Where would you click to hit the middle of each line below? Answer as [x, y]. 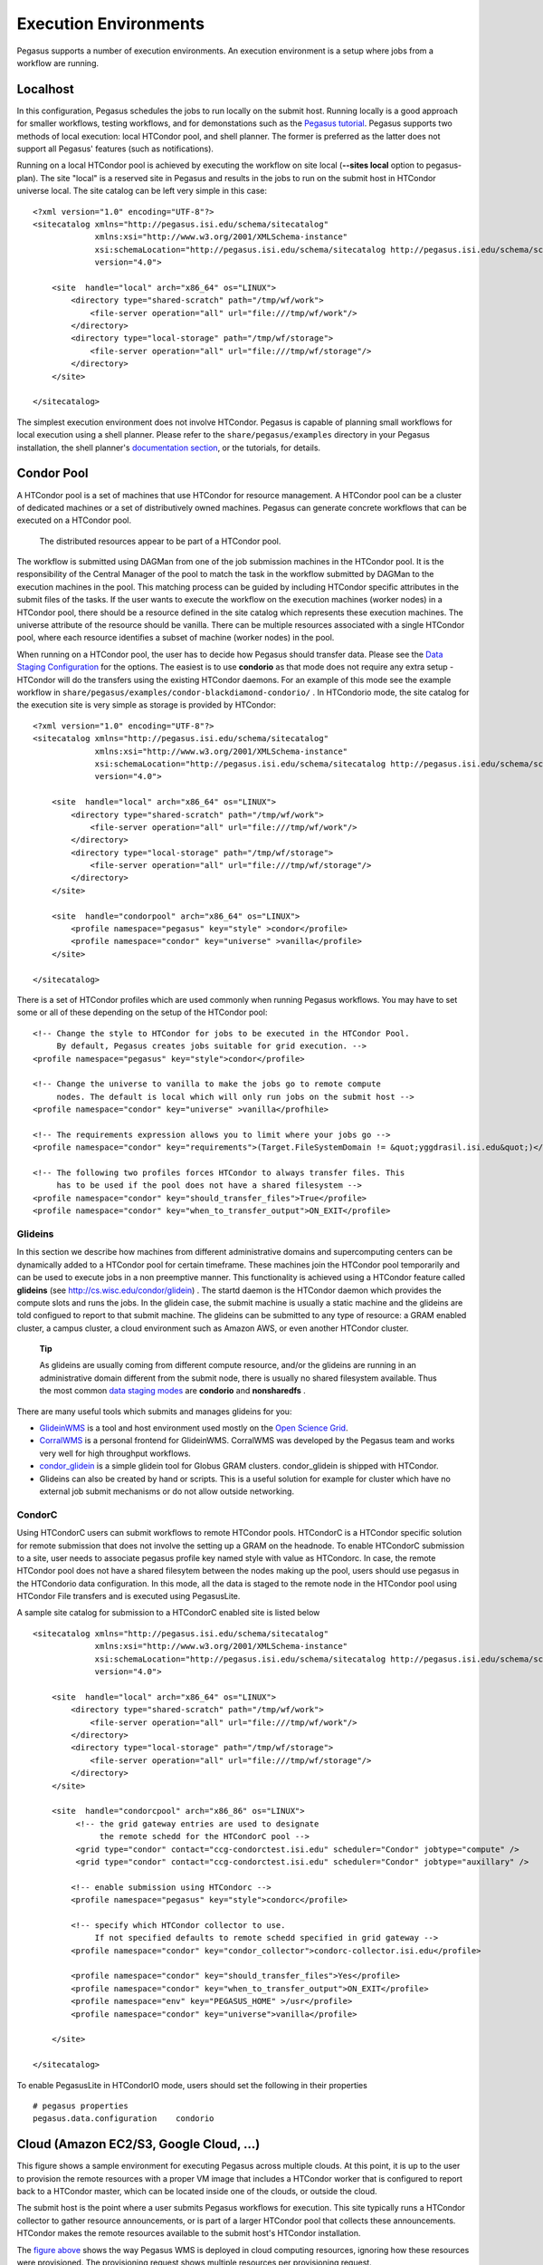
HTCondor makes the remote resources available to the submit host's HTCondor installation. [189, 2233]
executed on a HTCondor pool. [74, 520]
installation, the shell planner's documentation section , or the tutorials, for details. [169, 448]
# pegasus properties [81, 2106]
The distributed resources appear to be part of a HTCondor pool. [160, 541]
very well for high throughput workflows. [115, 1453]
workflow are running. [58, 63]
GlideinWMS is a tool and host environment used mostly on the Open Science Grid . [194, 1428]
